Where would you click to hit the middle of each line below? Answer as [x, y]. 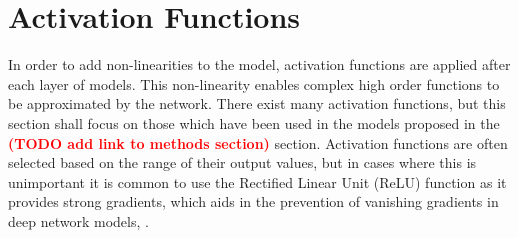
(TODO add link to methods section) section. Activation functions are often [258, 142]
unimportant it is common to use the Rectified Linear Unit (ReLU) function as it [257, 181]
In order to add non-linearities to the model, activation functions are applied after [259, 64]
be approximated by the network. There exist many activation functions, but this [257, 103]
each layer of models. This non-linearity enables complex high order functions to [254, 83]
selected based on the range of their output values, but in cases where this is [242, 162]
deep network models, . [78, 220]
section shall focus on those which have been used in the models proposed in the [254, 122]
